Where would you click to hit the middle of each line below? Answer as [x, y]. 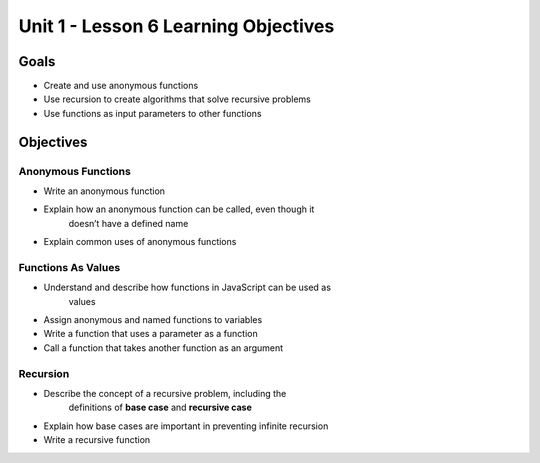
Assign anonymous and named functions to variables [153, 320]
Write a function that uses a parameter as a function [151, 334]
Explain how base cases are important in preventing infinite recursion [186, 426]
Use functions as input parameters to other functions [152, 113]
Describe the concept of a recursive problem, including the [165, 394]
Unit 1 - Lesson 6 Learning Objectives [176, 26]
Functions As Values [69, 267]
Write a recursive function [97, 440]
